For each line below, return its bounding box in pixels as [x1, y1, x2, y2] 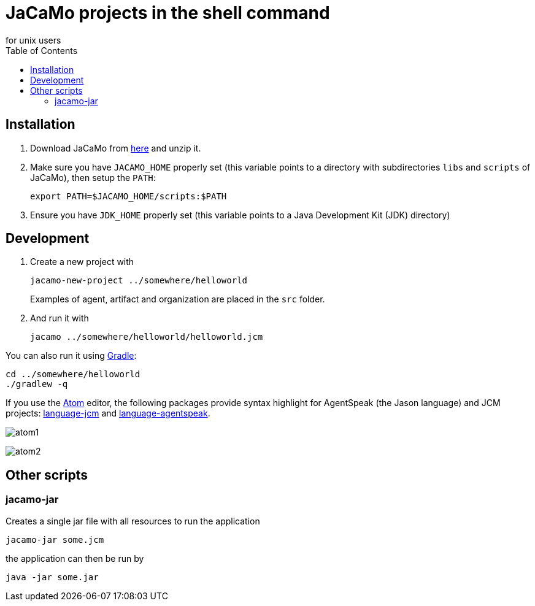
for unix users [6, 34, 61, 45]
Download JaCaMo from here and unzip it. [30, 142, 201, 153]
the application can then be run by [6, 553, 144, 564]
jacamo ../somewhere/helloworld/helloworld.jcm [30, 332, 263, 342]
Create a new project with [30, 256, 134, 267]
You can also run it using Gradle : [6, 350, 137, 361]
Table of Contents [6, 45, 78, 56]
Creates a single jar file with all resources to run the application [6, 515, 260, 526]
